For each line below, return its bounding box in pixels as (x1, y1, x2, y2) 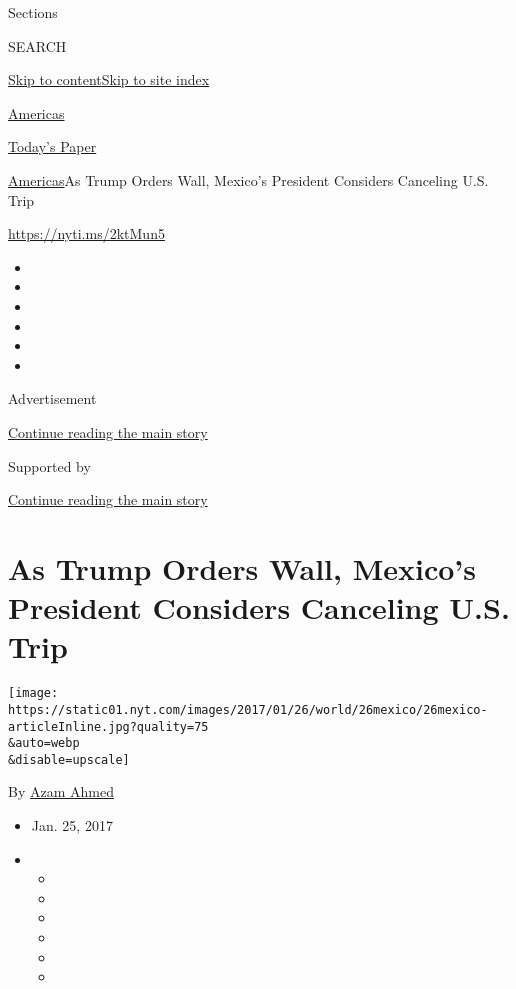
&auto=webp (8, 736, 80, 751)
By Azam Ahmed (8, 781, 114, 802)
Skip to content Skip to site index (8, 69, 210, 90)
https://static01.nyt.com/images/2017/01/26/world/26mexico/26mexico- (8, 702, 488, 717)
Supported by (8, 455, 91, 476)
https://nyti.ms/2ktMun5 (8, 223, 165, 244)
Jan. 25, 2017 (31, 815, 113, 836)
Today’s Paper (8, 136, 97, 157)
